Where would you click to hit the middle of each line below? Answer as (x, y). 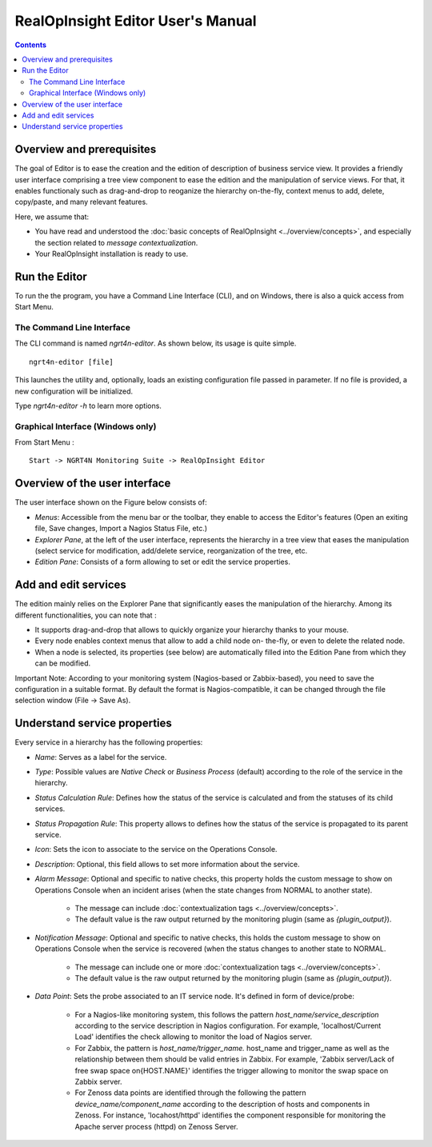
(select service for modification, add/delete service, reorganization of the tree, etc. (171, 550)
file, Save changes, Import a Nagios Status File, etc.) (121, 529)
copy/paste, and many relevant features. (81, 202)
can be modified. (63, 663)
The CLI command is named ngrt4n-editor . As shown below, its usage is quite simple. (156, 343)
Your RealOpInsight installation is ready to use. (111, 254)
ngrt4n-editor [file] (71, 362)
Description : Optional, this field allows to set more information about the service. (167, 864)
